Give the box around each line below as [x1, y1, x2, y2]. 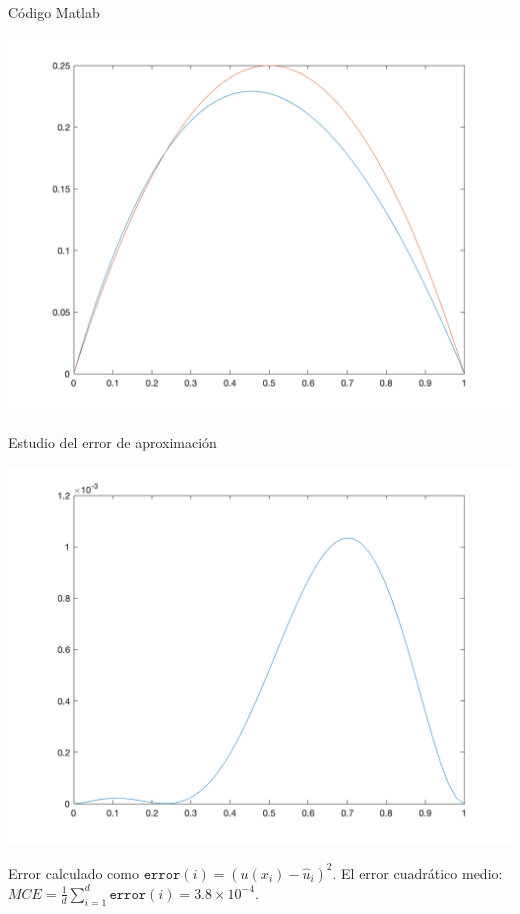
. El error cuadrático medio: [332, 862, 503, 883]
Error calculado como [8, 862, 139, 883]
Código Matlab [8, 2, 100, 22]
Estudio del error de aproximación [8, 432, 217, 453]
